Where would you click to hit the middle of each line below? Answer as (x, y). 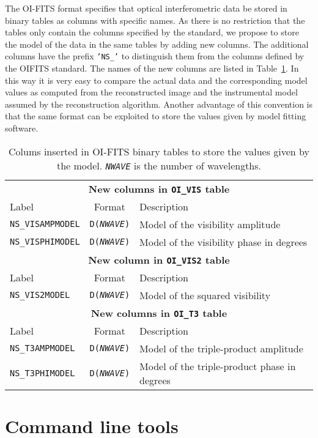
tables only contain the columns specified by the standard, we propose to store (152, 32)
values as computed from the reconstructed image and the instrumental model (151, 92)
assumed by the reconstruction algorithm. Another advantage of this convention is (159, 104)
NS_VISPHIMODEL (45, 242)
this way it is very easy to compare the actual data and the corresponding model (156, 80)
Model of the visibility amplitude (210, 224)
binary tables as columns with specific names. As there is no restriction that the (155, 20)
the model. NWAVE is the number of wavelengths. (159, 165)
